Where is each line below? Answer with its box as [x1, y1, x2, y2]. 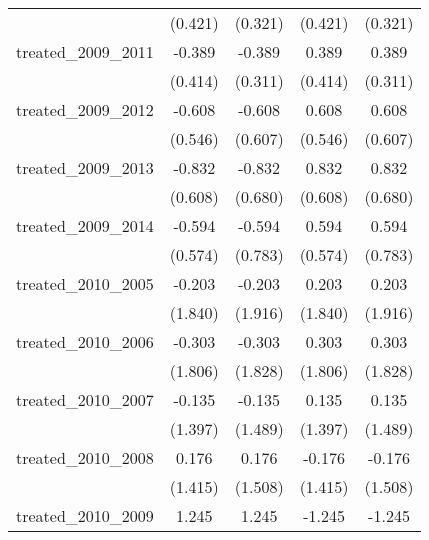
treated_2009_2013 [16, 156, 154, 179]
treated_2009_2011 [16, 40, 154, 63]
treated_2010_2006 [16, 330, 154, 353]
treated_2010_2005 [16, 272, 154, 295]
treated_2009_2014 [16, 214, 154, 237]
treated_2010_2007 [16, 388, 154, 411]
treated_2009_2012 [16, 98, 154, 121]
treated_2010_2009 [16, 504, 154, 527]
